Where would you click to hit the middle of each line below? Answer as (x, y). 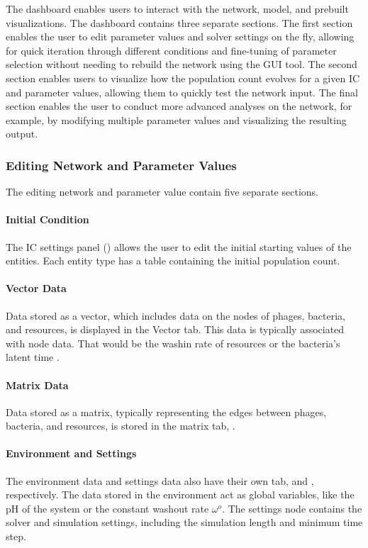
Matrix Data (37, 385)
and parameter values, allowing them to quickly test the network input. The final (182, 92)
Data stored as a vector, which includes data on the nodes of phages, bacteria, (176, 315)
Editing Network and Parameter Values (121, 165)
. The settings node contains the (292, 508)
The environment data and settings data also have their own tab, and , (160, 480)
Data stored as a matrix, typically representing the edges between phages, (166, 412)
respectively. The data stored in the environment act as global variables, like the (180, 494)
